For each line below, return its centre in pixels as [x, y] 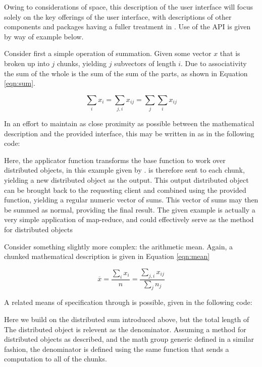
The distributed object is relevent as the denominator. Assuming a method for [125, 329]
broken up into [27, 63]
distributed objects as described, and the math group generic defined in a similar [129, 339]
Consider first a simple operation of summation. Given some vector [108, 53]
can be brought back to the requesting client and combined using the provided [125, 190]
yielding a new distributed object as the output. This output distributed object [126, 180]
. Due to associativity [214, 63]
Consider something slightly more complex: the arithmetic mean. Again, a [118, 246]
